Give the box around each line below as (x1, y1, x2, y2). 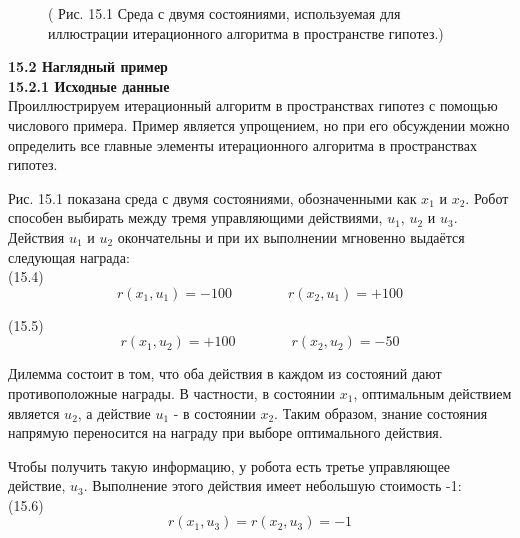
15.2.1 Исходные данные (8, 75, 170, 96)
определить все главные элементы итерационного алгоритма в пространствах (8, 134, 477, 155)
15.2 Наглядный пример (8, 56, 168, 77)
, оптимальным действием (353, 382, 512, 403)
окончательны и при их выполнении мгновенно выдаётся (117, 226, 465, 247)
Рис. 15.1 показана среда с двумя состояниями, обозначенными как (8, 187, 417, 208)
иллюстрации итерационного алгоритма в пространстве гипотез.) (48, 22, 444, 43)
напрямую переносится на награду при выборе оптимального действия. (8, 422, 443, 443)
